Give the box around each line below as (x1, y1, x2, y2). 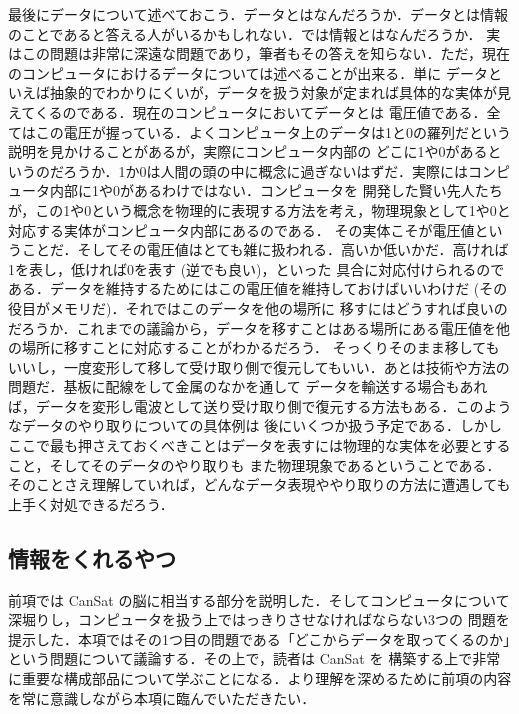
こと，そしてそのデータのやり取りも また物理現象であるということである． (8, 454, 501, 475)
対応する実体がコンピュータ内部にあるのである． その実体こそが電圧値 (8, 219, 475, 240)
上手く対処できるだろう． (8, 493, 174, 514)
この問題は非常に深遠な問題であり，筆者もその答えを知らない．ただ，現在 (21, 43, 510, 64)
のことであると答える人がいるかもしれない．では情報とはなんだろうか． (8, 23, 482, 44)
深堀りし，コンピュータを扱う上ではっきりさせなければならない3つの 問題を (8, 609, 510, 630)
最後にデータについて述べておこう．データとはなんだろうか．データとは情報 (8, 4, 508, 24)
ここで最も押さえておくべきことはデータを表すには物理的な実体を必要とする (8, 435, 511, 456)
